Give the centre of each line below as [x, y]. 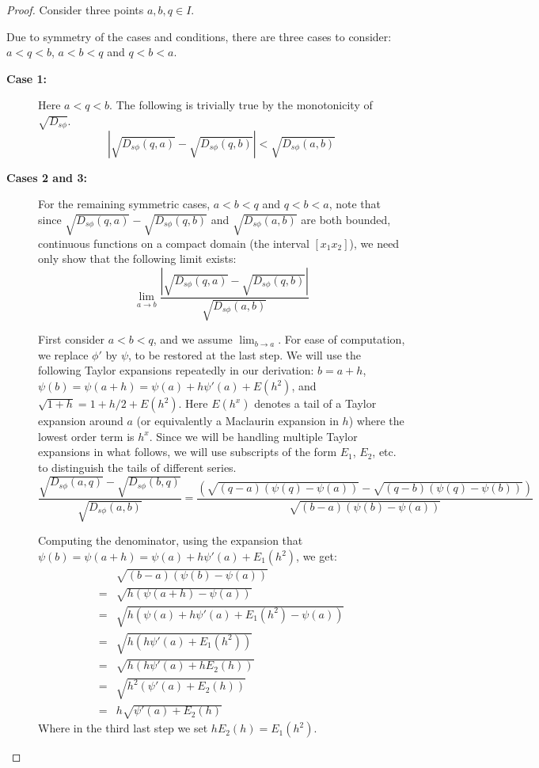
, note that [355, 204]
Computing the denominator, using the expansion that [171, 540]
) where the [376, 421]
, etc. [384, 452]
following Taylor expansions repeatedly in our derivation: [176, 370]
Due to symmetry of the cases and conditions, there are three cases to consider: [199, 36]
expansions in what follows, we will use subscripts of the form [188, 452]
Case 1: [27, 78]
